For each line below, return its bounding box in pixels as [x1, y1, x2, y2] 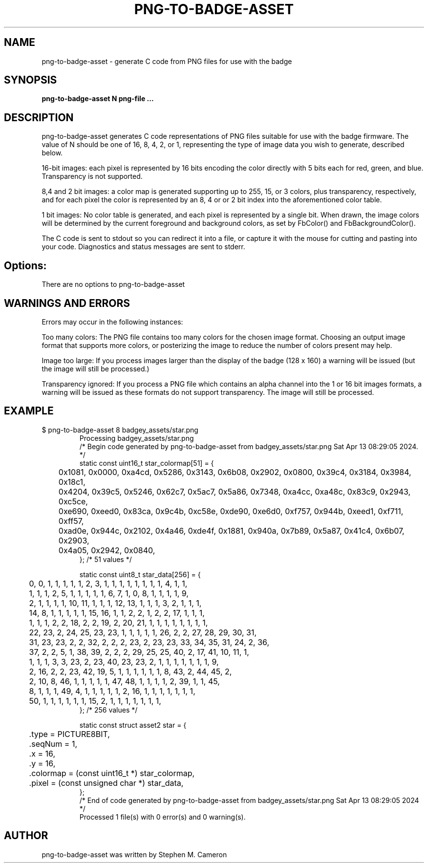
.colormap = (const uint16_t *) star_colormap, [29, 768, 195, 778]
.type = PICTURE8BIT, [29, 729, 110, 739]
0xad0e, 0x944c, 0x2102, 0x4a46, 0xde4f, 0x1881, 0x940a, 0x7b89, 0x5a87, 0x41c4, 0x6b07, [58, 525, 405, 536]
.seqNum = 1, [29, 738, 78, 749]
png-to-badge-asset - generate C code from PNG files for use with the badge [42, 57, 292, 65]
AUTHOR [4, 829, 48, 842]
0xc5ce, [58, 496, 88, 506]
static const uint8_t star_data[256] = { [79, 570, 201, 579]
